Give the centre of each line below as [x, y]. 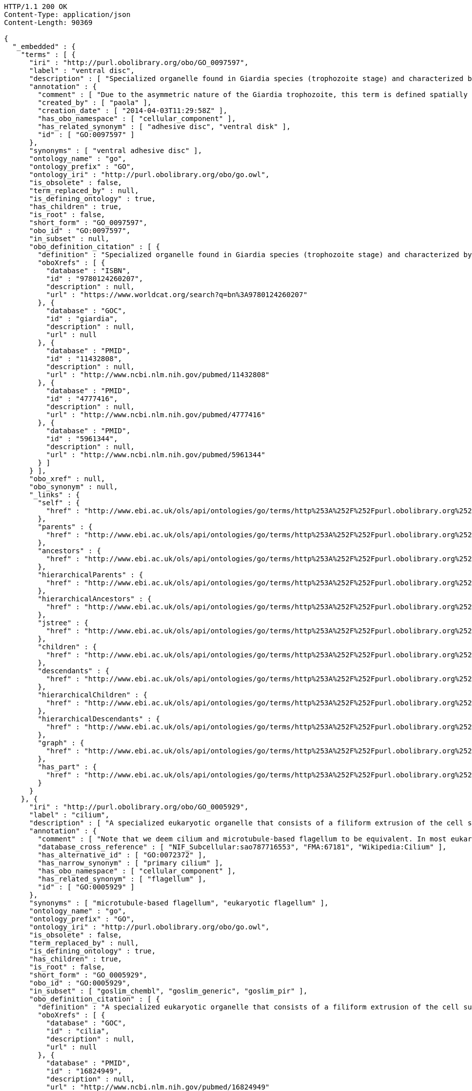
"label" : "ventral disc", [82, 71]
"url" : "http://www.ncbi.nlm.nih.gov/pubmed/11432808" [158, 375]
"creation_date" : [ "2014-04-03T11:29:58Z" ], [132, 111]
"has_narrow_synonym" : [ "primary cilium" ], [130, 863]
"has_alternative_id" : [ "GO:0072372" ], [122, 855]
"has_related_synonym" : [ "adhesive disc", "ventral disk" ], [164, 127]
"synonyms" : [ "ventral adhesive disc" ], [116, 151]
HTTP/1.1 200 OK [36, 7]
